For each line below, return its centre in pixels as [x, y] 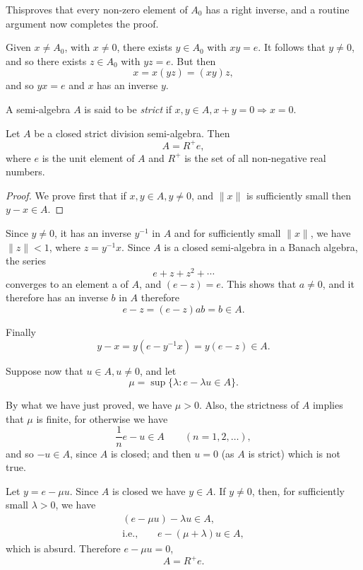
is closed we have [149, 490]
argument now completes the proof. [82, 23]
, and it [338, 283]
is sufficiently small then [298, 195]
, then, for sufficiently [298, 490]
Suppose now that [44, 370]
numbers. [25, 171]
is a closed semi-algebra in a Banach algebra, [261, 246]
